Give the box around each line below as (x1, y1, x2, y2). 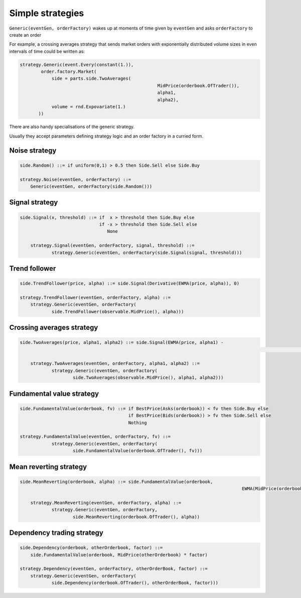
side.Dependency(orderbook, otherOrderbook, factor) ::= (20, 545, 163, 551)
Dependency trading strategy (9, 529, 104, 537)
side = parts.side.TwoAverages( (51, 76, 131, 81)
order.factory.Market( (41, 69, 97, 75)
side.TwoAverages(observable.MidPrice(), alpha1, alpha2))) (73, 375, 224, 381)
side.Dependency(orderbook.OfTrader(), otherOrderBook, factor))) (51, 580, 218, 586)
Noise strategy (9, 146, 57, 155)
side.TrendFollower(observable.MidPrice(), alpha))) (51, 309, 184, 314)
